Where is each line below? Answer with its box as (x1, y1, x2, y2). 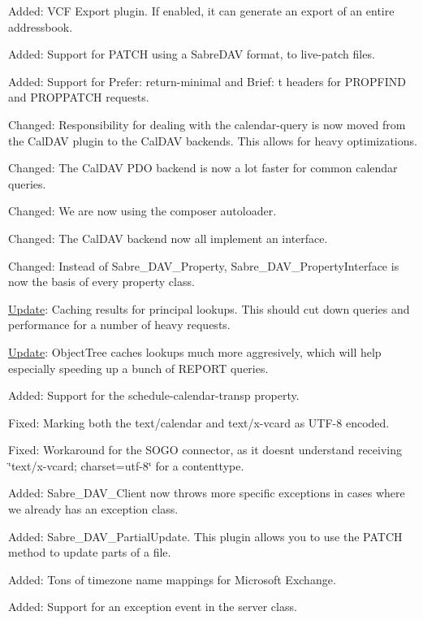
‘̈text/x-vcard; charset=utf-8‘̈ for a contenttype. (8, 457, 244, 474)
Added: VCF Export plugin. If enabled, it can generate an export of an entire (8, 2, 395, 19)
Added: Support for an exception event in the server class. (8, 598, 297, 615)
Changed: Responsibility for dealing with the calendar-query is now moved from (8, 115, 406, 132)
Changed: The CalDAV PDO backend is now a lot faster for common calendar (8, 159, 398, 176)
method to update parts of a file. (8, 544, 171, 561)
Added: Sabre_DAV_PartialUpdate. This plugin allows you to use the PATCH (8, 527, 403, 544)
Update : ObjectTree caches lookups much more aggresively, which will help (8, 343, 382, 360)
